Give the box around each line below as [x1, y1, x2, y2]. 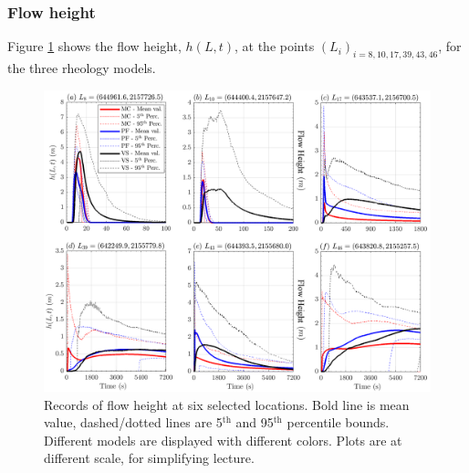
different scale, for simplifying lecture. [44, 448, 255, 468]
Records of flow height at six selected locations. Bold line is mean [44, 394, 410, 414]
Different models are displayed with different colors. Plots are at [44, 430, 402, 449]
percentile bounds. [287, 413, 390, 432]
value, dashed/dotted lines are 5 [44, 413, 223, 432]
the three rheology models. [7, 58, 156, 78]
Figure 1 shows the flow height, [7, 37, 182, 56]
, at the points [234, 37, 315, 56]
